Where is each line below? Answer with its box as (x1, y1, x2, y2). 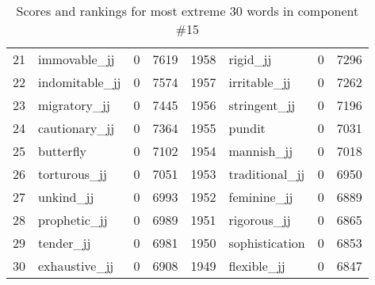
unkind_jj (38, 188, 94, 206)
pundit (228, 119, 266, 137)
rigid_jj (228, 50, 272, 68)
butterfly (38, 142, 86, 160)
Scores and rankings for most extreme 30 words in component (16, 2, 359, 20)
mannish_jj (228, 142, 293, 160)
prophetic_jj (38, 211, 108, 229)
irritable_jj (228, 73, 291, 91)
